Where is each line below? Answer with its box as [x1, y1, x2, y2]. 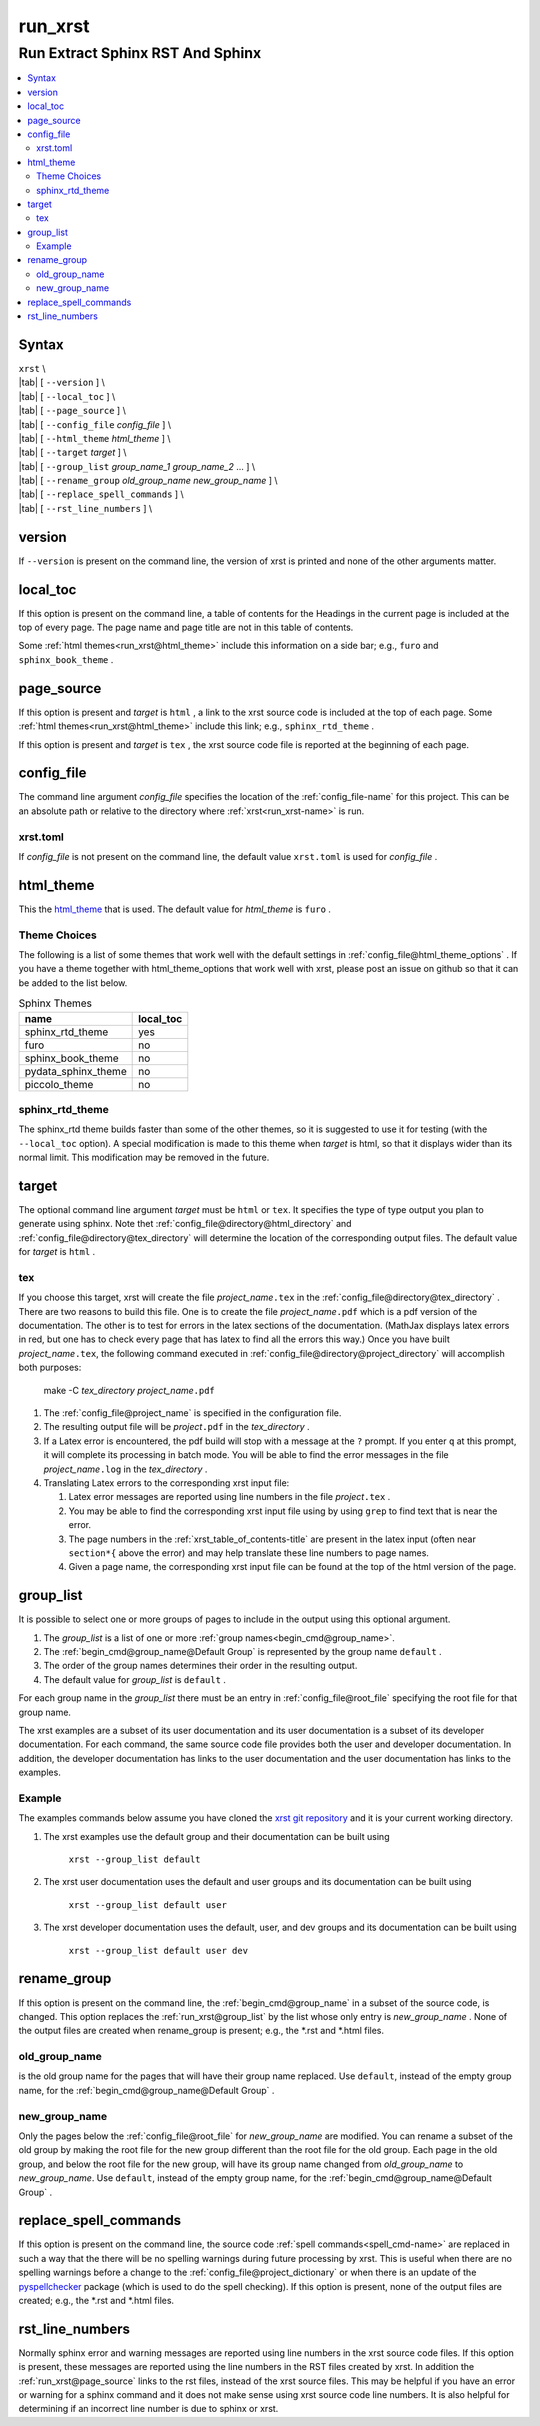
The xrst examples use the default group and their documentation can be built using [43, 1830, 390, 1842]
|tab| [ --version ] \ [18, 376, 105, 389]
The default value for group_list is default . [43, 1673, 227, 1685]
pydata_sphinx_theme [24, 1064, 127, 1078]
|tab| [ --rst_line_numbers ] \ [18, 502, 153, 514]
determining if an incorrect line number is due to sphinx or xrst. [18, 2403, 279, 2415]
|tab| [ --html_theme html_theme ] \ [18, 432, 171, 444]
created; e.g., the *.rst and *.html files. [18, 2295, 175, 2307]
